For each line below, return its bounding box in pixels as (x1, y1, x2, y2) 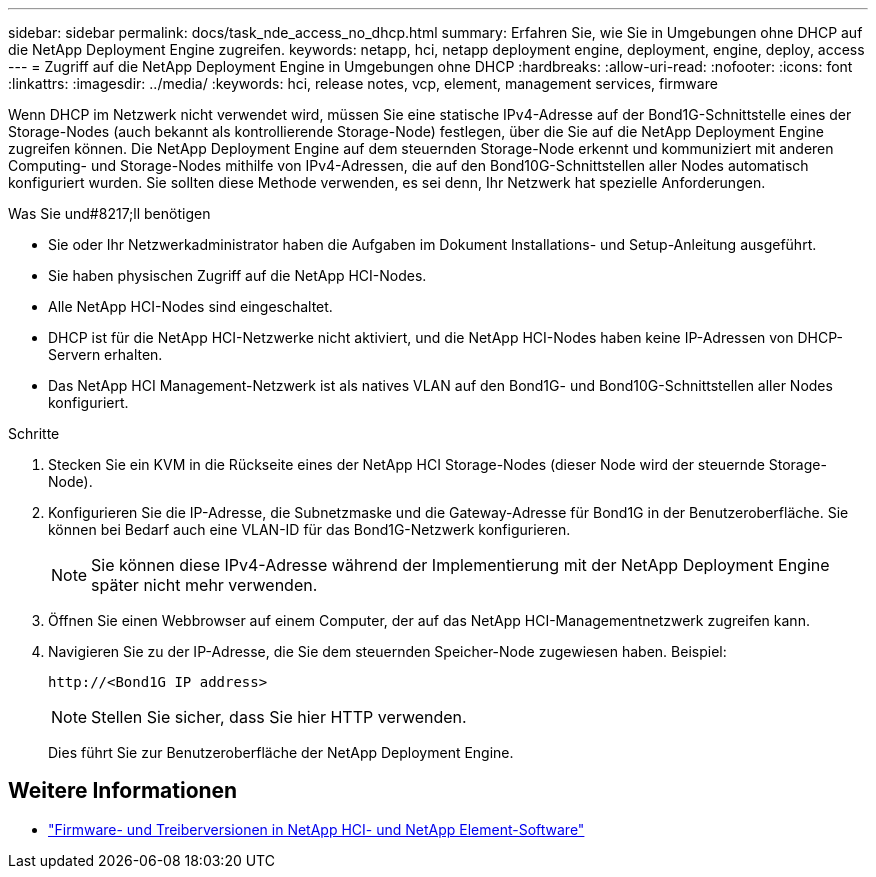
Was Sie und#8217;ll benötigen (8, 205, 211, 222)
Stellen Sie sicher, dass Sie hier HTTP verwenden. (91, 707, 467, 727)
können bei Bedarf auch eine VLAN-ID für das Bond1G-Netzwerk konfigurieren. (48, 521, 571, 538)
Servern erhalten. (48, 346, 163, 363)
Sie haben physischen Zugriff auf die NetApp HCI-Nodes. (48, 267, 427, 284)
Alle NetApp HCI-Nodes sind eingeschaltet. (48, 298, 333, 315)
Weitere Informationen (8, 778, 238, 804)
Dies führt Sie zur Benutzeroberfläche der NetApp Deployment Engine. (48, 744, 514, 761)
